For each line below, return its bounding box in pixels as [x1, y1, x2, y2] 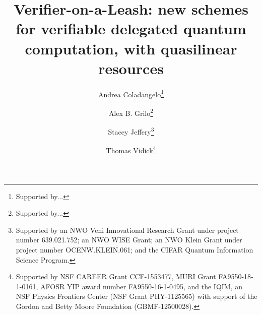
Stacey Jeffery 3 [108, 125, 154, 137]
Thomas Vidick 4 [106, 144, 156, 156]
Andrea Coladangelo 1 [98, 87, 164, 99]
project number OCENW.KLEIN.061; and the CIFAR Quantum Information [16, 244, 253, 255]
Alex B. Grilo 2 [108, 106, 154, 118]
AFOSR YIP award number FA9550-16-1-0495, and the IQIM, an [40, 281, 243, 291]
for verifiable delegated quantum [16, 18, 246, 39]
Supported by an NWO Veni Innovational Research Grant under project [16, 224, 239, 235]
